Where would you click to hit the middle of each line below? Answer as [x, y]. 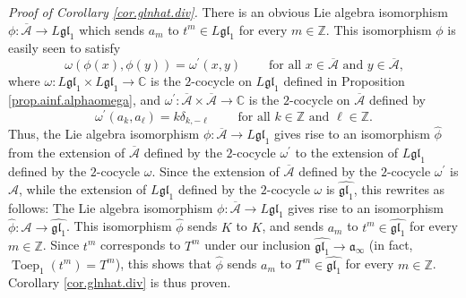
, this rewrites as [399, 188]
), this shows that [163, 264]
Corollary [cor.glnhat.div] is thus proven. [120, 282]
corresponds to [140, 245]
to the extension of [347, 153]
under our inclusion [258, 245]
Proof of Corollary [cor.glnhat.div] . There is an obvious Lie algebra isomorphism [228, 12]
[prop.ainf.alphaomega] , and [85, 99]
